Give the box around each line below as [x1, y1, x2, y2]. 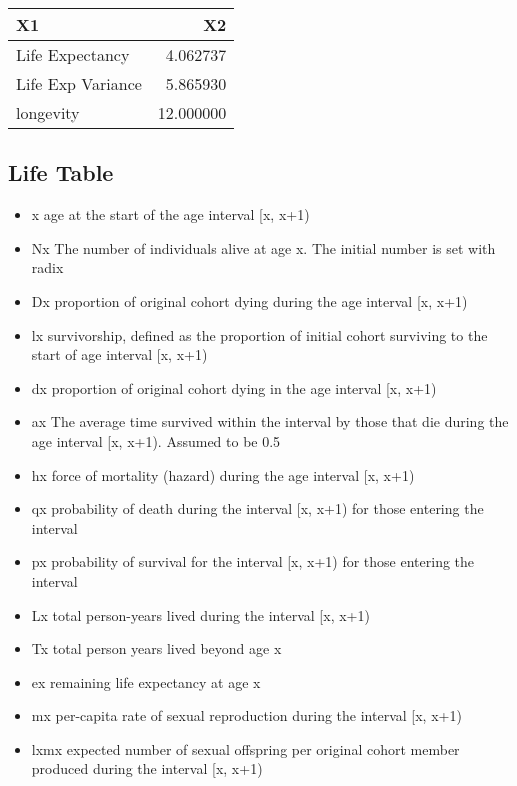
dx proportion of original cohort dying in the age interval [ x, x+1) [31, 377, 437, 398]
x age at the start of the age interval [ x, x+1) [31, 204, 310, 225]
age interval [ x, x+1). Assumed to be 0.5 [31, 430, 281, 451]
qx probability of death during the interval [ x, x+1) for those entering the [31, 498, 484, 519]
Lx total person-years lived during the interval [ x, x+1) [31, 604, 370, 625]
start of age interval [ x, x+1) [31, 344, 208, 365]
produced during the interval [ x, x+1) [31, 758, 263, 779]
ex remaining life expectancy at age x [31, 671, 261, 692]
